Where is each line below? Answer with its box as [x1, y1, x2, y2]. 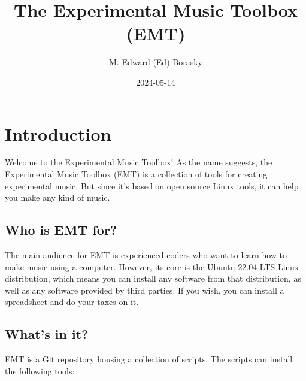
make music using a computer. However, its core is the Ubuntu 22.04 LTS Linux [5, 260, 299, 273]
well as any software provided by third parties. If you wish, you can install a [5, 283, 284, 296]
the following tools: [5, 364, 75, 377]
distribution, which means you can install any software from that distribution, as [5, 272, 301, 285]
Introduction [5, 121, 111, 146]
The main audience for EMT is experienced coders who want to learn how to [5, 249, 287, 261]
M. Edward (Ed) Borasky [109, 56, 202, 68]
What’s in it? [5, 325, 89, 343]
